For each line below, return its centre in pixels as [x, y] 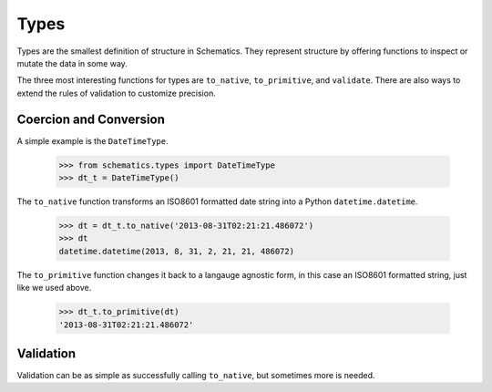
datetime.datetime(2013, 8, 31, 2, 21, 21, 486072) [177, 251]
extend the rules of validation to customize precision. [116, 93]
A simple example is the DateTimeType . [92, 140]
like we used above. [54, 288]
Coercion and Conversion [91, 119]
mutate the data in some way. [72, 63]
